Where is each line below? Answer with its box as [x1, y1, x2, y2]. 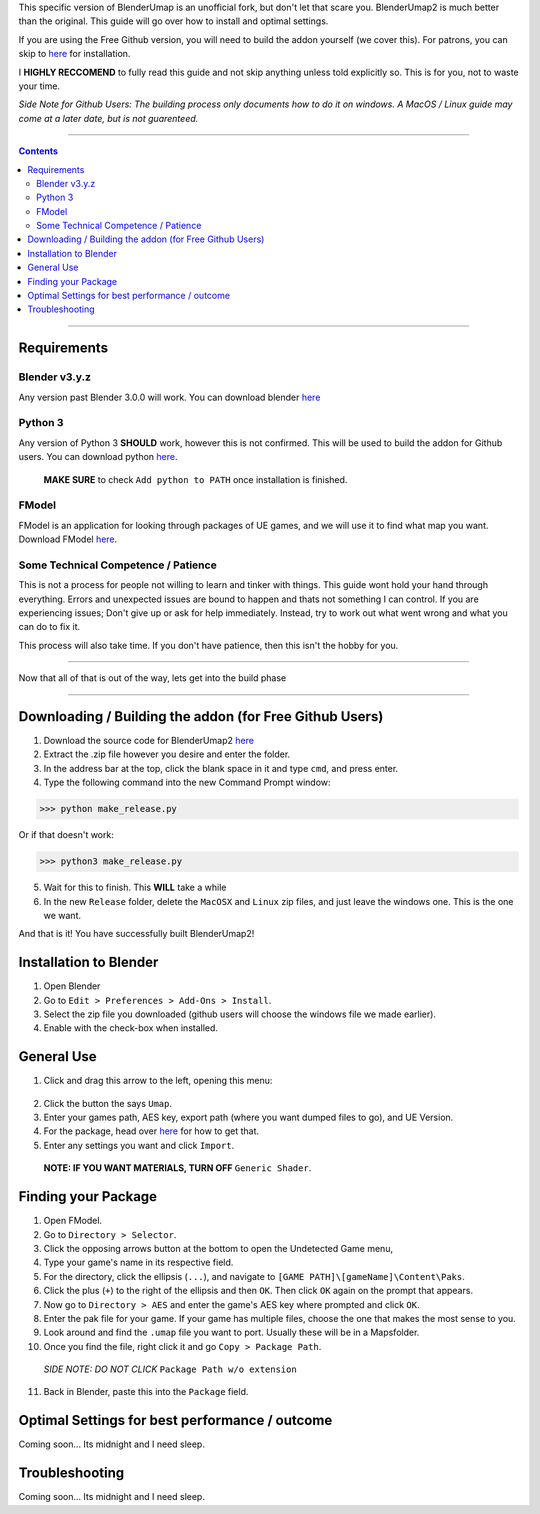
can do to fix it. [18, 621, 81, 633]
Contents [18, 145, 59, 157]
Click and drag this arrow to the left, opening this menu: [43, 1075, 273, 1087]
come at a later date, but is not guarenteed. [18, 112, 199, 124]
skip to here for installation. [18, 48, 131, 60]
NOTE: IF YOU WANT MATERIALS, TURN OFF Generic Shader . [43, 1162, 312, 1174]
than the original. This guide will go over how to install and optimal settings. [18, 15, 329, 27]
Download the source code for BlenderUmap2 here [43, 735, 255, 747]
